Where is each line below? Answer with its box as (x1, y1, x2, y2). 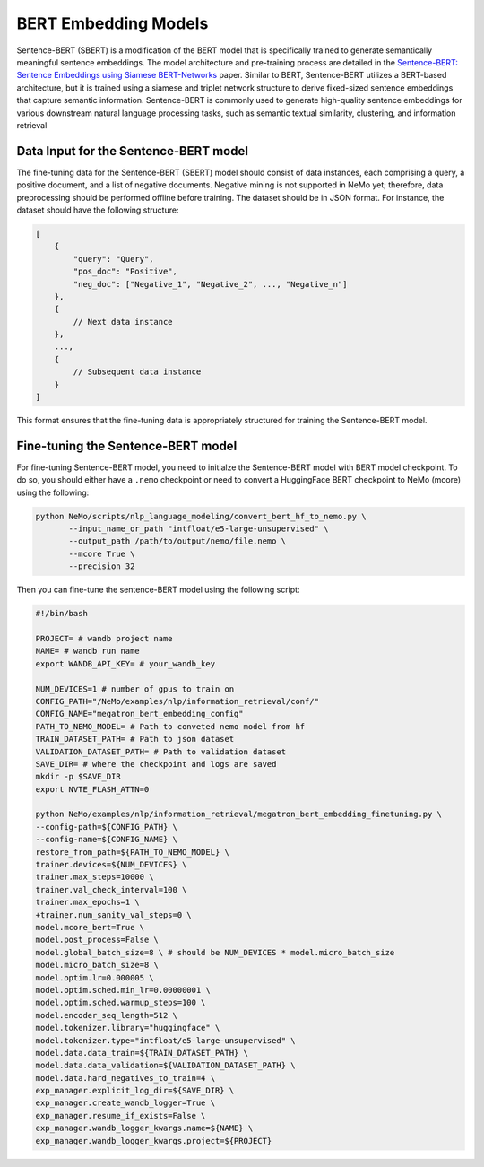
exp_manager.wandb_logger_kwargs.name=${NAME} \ (35, 1123, 254, 1134)
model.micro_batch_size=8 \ (35, 960, 159, 971)
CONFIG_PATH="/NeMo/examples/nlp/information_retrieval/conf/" (35, 696, 320, 706)
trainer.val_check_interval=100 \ (35, 884, 187, 894)
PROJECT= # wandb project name (35, 633, 174, 643)
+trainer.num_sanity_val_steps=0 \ (35, 910, 192, 919)
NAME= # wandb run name (35, 646, 141, 657)
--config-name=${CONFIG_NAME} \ (35, 834, 178, 845)
